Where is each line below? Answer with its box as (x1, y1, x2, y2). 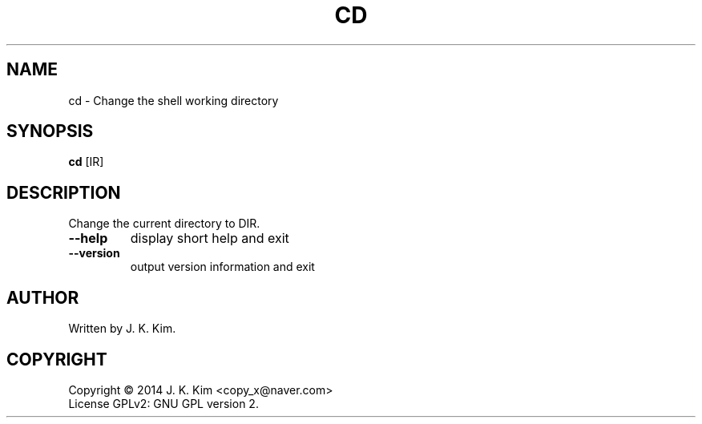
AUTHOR (6, 287, 79, 308)
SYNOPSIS (6, 121, 94, 142)
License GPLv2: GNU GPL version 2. (68, 396, 259, 410)
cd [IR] (68, 155, 104, 169)
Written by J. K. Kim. (68, 321, 176, 336)
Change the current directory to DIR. (68, 216, 260, 231)
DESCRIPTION (6, 182, 121, 203)
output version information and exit (130, 260, 315, 274)
